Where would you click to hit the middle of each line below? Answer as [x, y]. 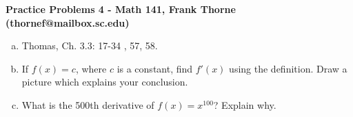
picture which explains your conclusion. [105, 82]
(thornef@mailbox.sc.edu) [68, 22]
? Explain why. [245, 104]
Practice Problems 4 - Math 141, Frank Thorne [121, 9]
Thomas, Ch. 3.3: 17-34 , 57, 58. [90, 45]
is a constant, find [155, 68]
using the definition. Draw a [288, 68]
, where [91, 68]
